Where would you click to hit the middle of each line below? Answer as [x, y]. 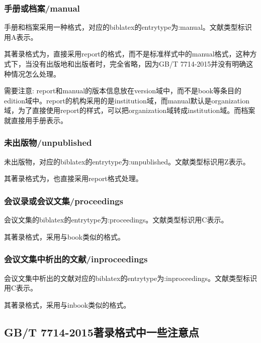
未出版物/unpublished [48, 142]
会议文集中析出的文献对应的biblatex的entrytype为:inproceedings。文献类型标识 [131, 278]
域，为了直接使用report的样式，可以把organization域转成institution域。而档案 [130, 110]
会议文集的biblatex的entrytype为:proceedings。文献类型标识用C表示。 [116, 220]
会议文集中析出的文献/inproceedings [76, 259]
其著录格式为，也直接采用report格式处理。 [73, 178]
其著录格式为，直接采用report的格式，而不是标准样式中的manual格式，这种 [127, 54]
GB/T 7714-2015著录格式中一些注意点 [102, 332]
